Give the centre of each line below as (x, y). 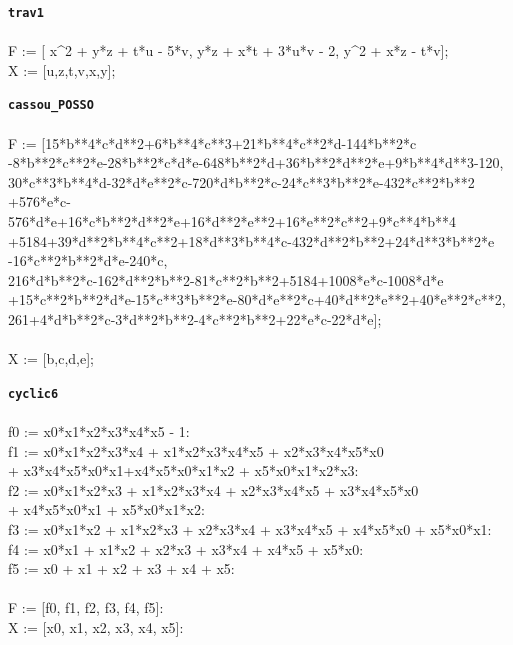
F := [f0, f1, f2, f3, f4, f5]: (86, 607)
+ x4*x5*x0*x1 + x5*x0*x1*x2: (106, 509)
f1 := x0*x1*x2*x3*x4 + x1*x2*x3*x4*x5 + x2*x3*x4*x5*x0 (196, 450)
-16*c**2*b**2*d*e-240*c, (88, 260)
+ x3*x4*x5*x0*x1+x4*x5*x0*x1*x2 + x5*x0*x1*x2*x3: (183, 470)
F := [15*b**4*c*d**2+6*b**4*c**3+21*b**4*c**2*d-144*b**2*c (212, 142)
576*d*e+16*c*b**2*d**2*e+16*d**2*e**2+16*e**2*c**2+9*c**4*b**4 (232, 221)
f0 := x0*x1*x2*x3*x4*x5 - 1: (99, 431)
